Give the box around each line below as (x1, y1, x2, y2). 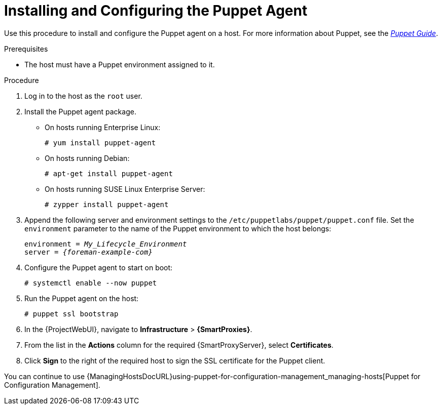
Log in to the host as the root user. (24, 91, 142, 100)
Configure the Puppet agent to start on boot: (24, 263, 173, 272)
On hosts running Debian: (45, 153, 130, 162)
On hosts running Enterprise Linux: (45, 122, 161, 132)
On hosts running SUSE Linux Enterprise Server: (45, 184, 205, 193)
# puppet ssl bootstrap (24, 309, 119, 318)
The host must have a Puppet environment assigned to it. (24, 60, 215, 69)
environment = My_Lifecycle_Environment (24, 239, 187, 248)
